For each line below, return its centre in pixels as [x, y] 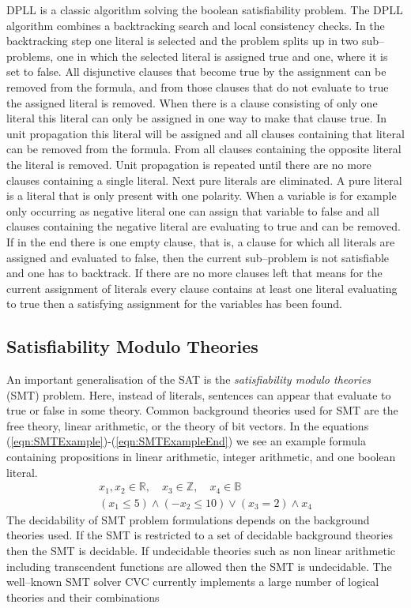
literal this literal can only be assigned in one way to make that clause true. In [197, 118]
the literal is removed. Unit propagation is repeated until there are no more [189, 164]
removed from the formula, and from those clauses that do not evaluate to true [198, 86]
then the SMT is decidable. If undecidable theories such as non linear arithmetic [201, 550]
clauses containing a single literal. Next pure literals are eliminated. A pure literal [204, 180]
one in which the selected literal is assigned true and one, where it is [222, 56]
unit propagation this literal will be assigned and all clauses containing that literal [205, 133]
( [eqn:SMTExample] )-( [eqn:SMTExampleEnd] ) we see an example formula [186, 441]
